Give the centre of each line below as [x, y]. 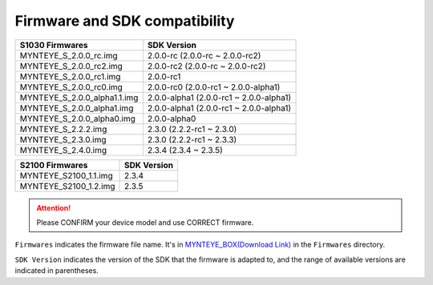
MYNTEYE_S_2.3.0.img [63, 139]
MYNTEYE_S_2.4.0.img [63, 150]
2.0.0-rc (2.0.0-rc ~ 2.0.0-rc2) [204, 55]
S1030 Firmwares [54, 45]
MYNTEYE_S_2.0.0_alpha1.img [77, 108]
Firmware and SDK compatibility [125, 21]
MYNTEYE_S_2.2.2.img [63, 129]
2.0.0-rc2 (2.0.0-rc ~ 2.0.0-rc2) [206, 66]
